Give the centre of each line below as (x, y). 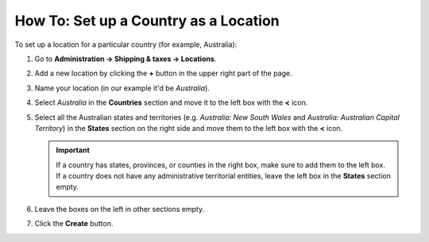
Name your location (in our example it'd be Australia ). (122, 88)
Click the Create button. (74, 224)
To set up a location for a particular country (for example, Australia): (126, 44)
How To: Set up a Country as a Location (147, 21)
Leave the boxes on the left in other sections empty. (120, 209)
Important (73, 150)
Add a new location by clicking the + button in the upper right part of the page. (164, 73)
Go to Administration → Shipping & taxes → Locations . (126, 59)
